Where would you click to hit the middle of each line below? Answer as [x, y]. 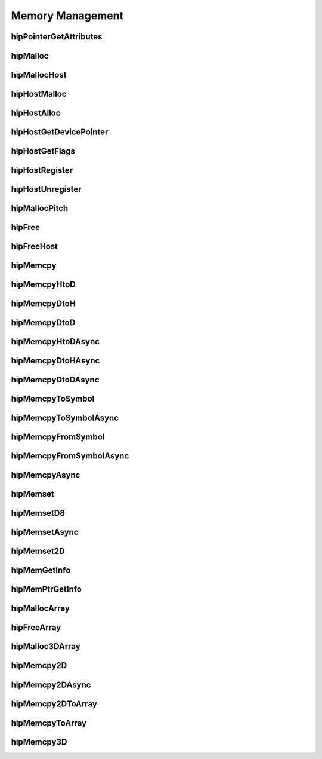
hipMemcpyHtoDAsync [55, 342]
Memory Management [67, 16]
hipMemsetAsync [45, 532]
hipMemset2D [38, 551]
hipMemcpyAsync [46, 475]
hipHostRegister [42, 170]
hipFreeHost [34, 247]
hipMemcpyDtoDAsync [55, 380]
